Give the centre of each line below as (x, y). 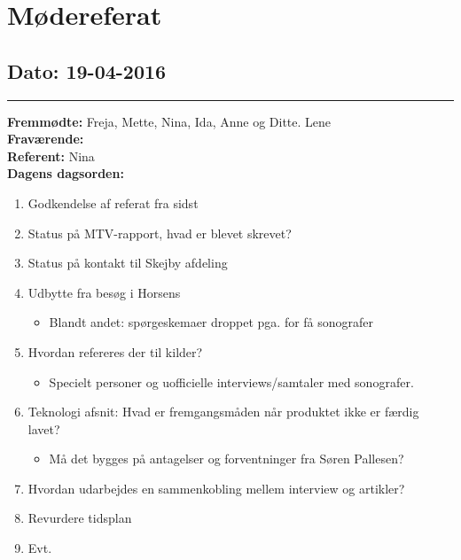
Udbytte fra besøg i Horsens (104, 292)
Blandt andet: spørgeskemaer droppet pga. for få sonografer (211, 322)
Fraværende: (46, 139)
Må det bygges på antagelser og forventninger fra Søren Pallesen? (227, 459)
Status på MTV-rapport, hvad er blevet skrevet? (160, 233)
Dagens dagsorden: (66, 173)
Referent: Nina (51, 156)
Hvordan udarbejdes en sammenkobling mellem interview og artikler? (216, 488)
